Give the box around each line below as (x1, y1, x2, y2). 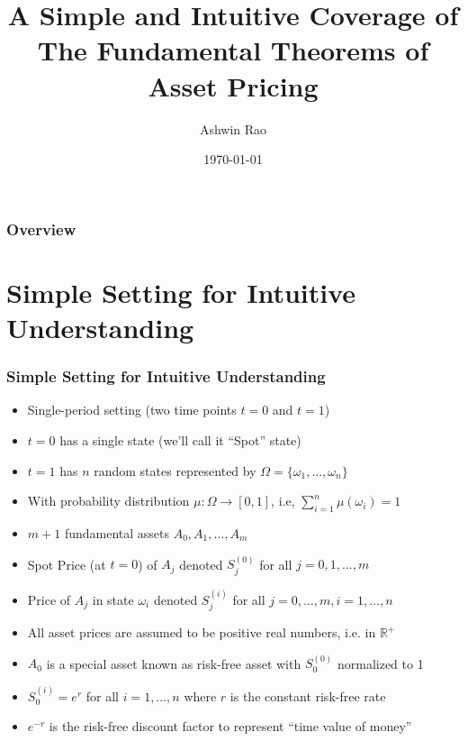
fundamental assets (64, 523, 169, 542)
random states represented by (94, 461, 256, 480)
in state (92, 590, 134, 608)
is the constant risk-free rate (229, 686, 386, 705)
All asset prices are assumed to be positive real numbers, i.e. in (27, 623, 376, 642)
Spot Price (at (27, 554, 106, 573)
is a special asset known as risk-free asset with (46, 654, 301, 672)
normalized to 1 (337, 654, 424, 672)
